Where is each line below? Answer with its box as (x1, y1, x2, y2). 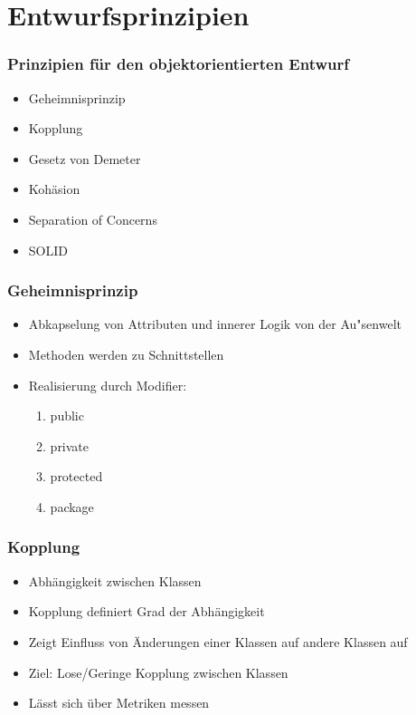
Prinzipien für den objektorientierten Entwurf (7, 53, 349, 75)
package (50, 497, 94, 516)
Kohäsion (28, 179, 80, 198)
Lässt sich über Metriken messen (28, 693, 210, 712)
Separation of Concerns (28, 209, 157, 228)
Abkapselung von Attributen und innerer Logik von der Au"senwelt (28, 314, 402, 333)
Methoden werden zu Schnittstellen (28, 344, 224, 363)
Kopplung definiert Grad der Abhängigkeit (28, 602, 265, 621)
